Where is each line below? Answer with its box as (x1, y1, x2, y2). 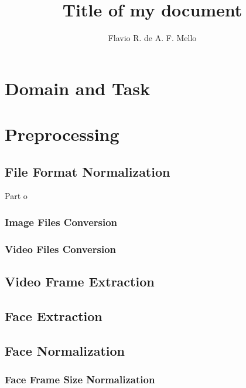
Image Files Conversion (5, 215, 118, 229)
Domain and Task (5, 76, 151, 100)
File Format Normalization (5, 162, 170, 180)
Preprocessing (5, 122, 119, 146)
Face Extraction (5, 306, 102, 325)
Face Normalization (5, 341, 125, 359)
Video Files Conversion (5, 241, 116, 256)
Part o (5, 190, 28, 202)
